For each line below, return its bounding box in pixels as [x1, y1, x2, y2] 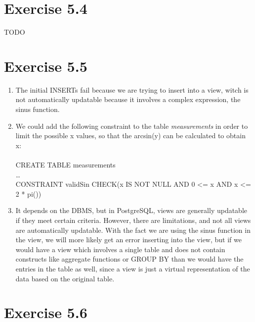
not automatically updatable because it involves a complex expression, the [15, 94, 241, 105]
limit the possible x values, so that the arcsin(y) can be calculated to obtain [15, 130, 246, 141]
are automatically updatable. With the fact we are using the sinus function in [15, 224, 251, 235]
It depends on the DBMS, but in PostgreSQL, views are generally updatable [15, 205, 248, 215]
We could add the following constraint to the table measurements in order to [15, 120, 248, 131]
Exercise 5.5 [4, 55, 87, 76]
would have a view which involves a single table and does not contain [15, 244, 225, 254]
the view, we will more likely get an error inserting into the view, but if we [15, 234, 242, 245]
